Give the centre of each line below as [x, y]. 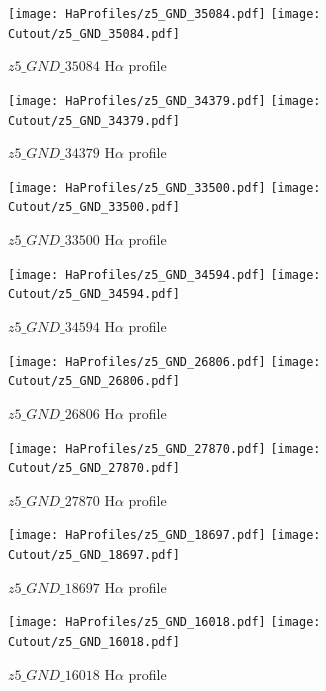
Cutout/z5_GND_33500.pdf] [94, 207]
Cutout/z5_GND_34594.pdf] [94, 294]
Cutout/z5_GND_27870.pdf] [94, 468]
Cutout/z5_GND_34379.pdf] [94, 120]
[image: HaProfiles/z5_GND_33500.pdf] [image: [164, 187]
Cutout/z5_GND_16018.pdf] [94, 642]
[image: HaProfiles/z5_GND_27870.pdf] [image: [164, 448]
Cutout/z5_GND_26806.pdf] [94, 381]
